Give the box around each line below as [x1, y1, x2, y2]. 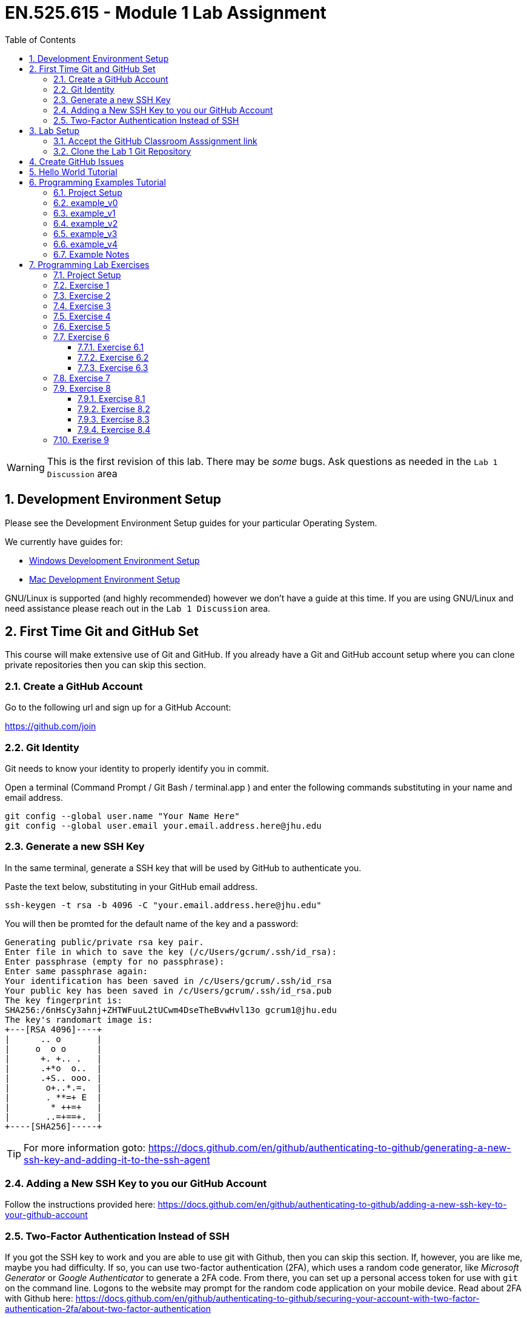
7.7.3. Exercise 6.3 [78, 362, 148, 373]
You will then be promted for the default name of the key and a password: [5, 918, 299, 929]
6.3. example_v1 [53, 207, 116, 218]
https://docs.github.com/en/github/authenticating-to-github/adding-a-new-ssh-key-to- [157, 1199, 507, 1210]
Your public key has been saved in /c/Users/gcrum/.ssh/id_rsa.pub [5, 985, 332, 995]
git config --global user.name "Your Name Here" [5, 811, 240, 821]
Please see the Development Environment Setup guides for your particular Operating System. [5, 517, 377, 528]
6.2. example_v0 [53, 197, 118, 208]
